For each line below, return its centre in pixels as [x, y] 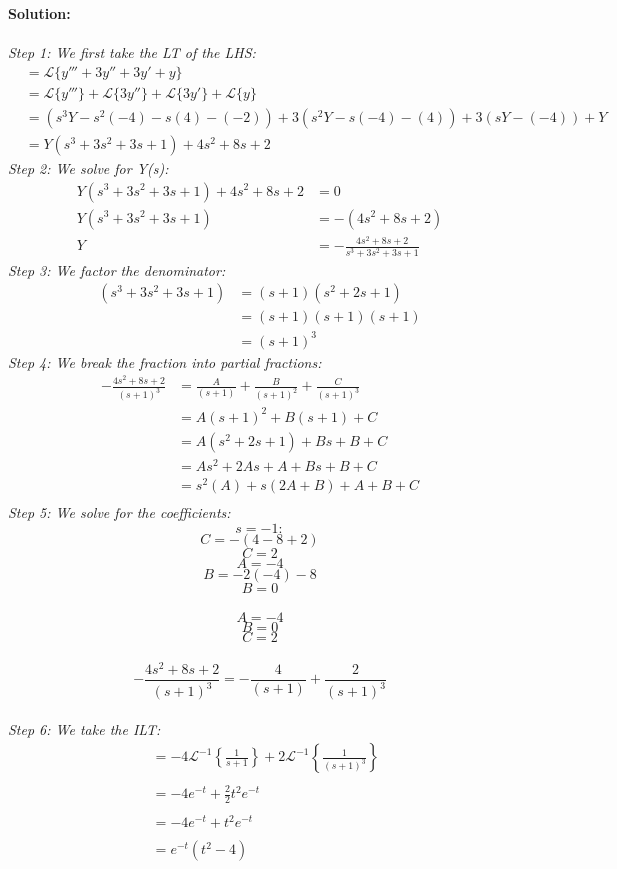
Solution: [39, 13]
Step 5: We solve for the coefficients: [119, 511]
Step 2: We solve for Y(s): [88, 167]
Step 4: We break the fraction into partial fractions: [165, 361]
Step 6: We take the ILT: [84, 728]
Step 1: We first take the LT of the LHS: [132, 52]
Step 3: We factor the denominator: [117, 269]
